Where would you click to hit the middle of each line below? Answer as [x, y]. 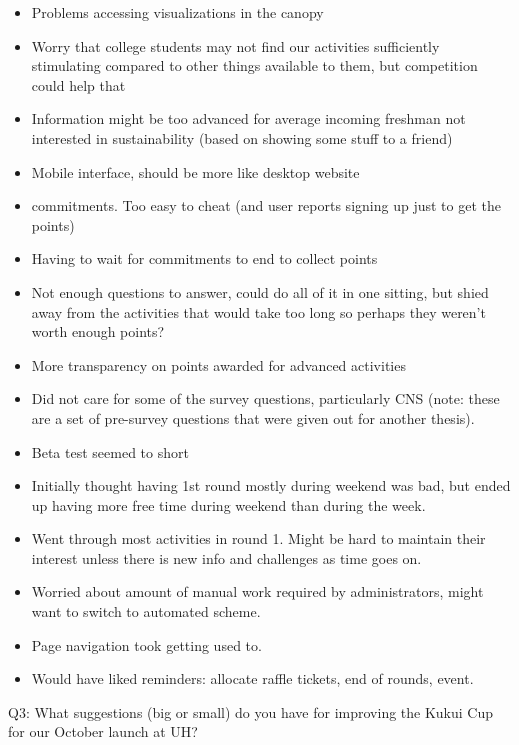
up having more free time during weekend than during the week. [228, 504]
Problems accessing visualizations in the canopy [177, 12]
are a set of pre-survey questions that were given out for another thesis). [253, 417]
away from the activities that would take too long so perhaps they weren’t [258, 311]
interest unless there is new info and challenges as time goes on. [226, 557]
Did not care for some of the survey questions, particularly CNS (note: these [265, 398]
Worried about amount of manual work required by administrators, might [257, 591]
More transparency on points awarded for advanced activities [218, 364]
